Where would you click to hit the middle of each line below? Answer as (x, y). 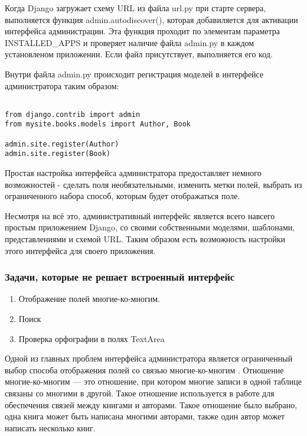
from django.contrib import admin (73, 114)
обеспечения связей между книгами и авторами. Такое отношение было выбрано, (151, 404)
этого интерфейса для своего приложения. (80, 250)
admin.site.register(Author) (62, 144)
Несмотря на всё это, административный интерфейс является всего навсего (140, 215)
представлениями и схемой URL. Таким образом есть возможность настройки (145, 239)
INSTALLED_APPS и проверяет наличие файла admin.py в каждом (130, 42)
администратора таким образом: (62, 85)
